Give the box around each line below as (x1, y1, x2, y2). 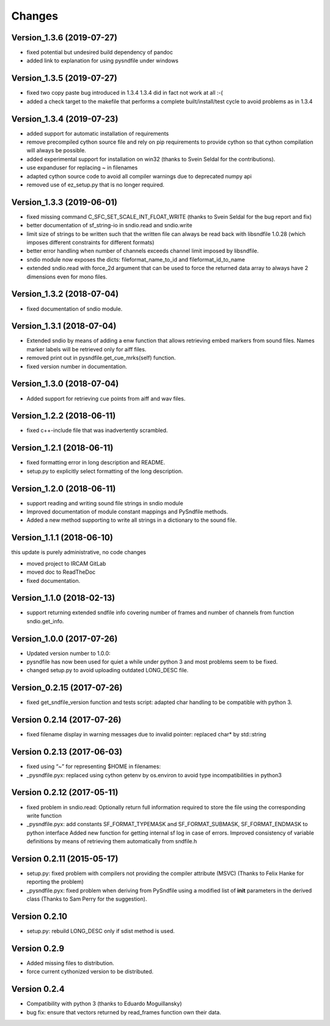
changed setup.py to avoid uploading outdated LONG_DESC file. (26, 667, 189, 674)
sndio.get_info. (26, 617, 64, 625)
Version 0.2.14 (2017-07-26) (11, 715, 122, 725)
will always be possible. (26, 147, 87, 154)
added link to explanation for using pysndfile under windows (26, 57, 179, 64)
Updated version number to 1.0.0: (26, 650, 111, 657)
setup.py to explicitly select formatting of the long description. (26, 467, 183, 475)
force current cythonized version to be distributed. (26, 968, 154, 975)
